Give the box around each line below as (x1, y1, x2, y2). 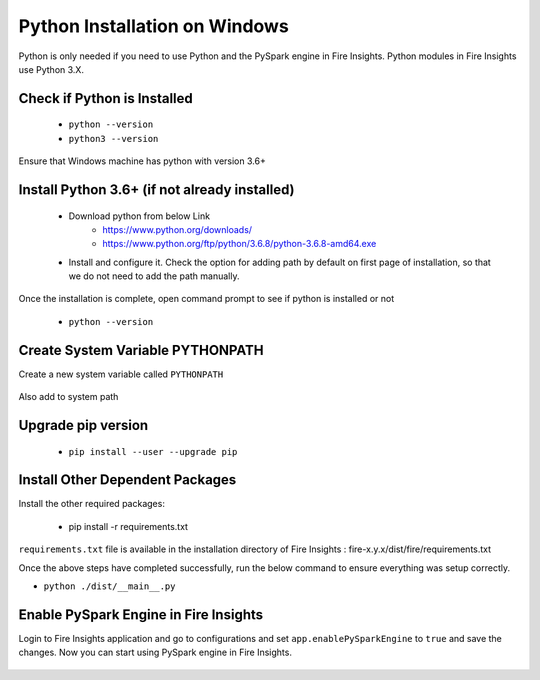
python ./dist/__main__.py (43, 581, 176, 592)
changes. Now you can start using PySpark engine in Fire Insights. (18, 646, 292, 659)
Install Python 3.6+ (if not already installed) (18, 181, 295, 198)
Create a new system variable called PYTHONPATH (18, 368, 224, 380)
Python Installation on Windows (18, 15, 289, 37)
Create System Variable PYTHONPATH (18, 341, 264, 359)
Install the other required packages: (18, 498, 165, 510)
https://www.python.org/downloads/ (102, 223, 253, 235)
